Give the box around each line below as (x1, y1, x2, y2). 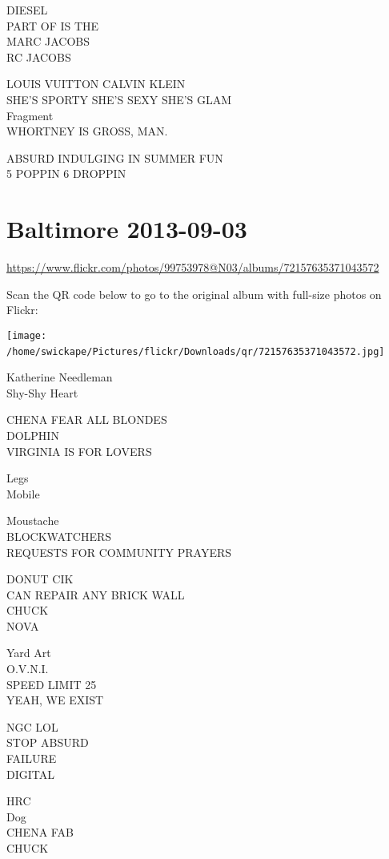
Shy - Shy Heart (6, 384, 78, 401)
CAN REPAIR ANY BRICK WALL (6, 586, 185, 603)
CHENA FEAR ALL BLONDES (6, 411, 167, 428)
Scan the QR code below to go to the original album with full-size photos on (6, 285, 382, 302)
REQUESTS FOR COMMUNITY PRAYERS (6, 543, 232, 560)
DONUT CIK (6, 571, 74, 587)
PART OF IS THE (6, 17, 99, 34)
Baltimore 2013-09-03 (6, 212, 247, 245)
